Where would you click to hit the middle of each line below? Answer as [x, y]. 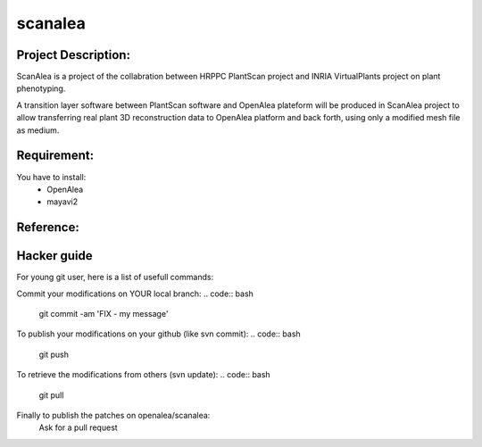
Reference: [48, 228]
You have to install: [51, 177]
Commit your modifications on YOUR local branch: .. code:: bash [135, 294]
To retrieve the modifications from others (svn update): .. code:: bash [144, 375]
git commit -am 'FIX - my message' [104, 314]
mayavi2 [62, 202]
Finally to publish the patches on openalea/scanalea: [113, 415]
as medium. [38, 130]
